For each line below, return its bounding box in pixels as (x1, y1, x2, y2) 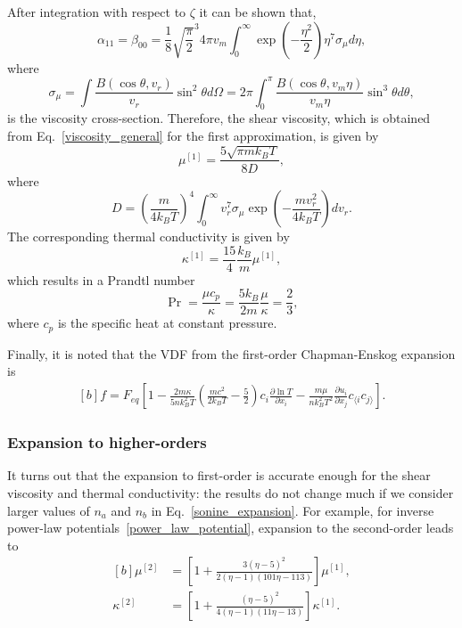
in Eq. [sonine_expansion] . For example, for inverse (151, 501, 434, 519)
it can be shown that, (199, 3, 317, 20)
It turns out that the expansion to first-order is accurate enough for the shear (7, 466, 431, 485)
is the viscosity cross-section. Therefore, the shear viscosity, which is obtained (7, 109, 431, 127)
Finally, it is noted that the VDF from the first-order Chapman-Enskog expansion (7, 344, 456, 363)
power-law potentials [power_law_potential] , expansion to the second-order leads (7, 518, 454, 537)
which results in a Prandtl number (7, 270, 195, 289)
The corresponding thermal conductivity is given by (7, 227, 290, 246)
